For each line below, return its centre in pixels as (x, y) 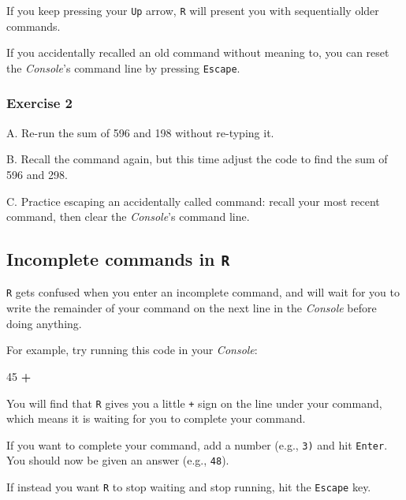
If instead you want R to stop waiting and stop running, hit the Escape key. (189, 487)
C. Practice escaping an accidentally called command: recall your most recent (193, 201)
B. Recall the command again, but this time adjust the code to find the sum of (197, 159)
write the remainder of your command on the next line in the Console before (192, 308)
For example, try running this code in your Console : (132, 350)
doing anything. (44, 323)
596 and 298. (37, 174)
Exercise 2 (39, 103)
